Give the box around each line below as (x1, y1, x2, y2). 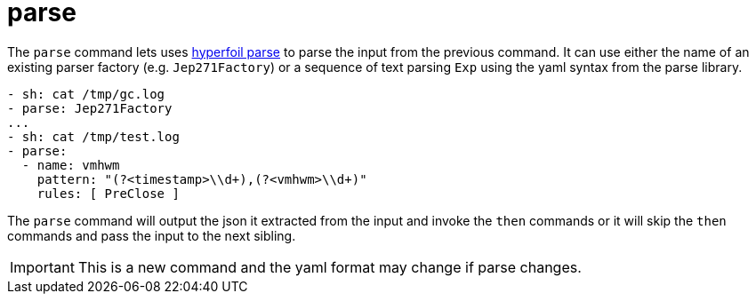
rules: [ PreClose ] (36, 186, 180, 201)
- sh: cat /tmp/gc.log (7, 86, 165, 101)
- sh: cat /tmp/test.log (7, 129, 180, 144)
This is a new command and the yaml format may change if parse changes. (77, 257, 582, 276)
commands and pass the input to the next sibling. (7, 227, 296, 243)
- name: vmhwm (21, 157, 120, 172)
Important (10, 257, 75, 276)
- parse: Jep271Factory (7, 100, 173, 115)
